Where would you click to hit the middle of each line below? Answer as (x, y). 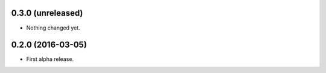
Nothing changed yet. (53, 28)
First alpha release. (50, 59)
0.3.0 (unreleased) (47, 13)
